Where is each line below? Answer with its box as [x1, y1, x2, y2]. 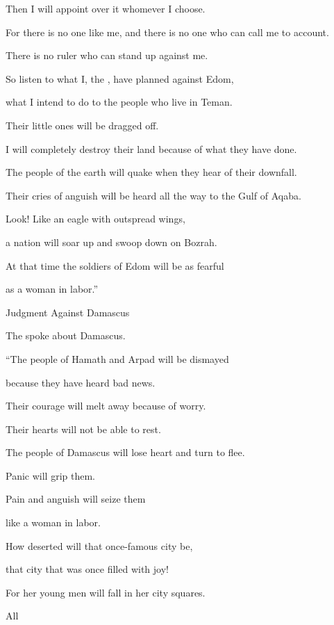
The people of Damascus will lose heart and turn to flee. [6, 445, 245, 460]
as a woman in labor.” [6, 282, 99, 296]
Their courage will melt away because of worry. [6, 398, 206, 413]
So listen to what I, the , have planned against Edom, [6, 71, 234, 86]
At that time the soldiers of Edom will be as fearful [6, 258, 224, 273]
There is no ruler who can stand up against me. [6, 48, 208, 63]
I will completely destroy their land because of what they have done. [6, 141, 297, 156]
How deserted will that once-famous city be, [6, 538, 193, 553]
